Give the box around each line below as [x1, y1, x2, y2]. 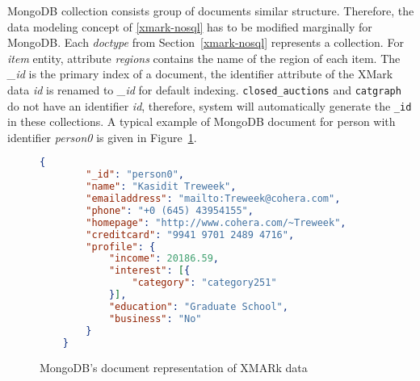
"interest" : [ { [108, 265, 191, 277]
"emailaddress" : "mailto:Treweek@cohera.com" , [86, 193, 341, 205]
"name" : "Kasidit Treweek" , [86, 181, 237, 193]
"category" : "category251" [132, 277, 277, 289]
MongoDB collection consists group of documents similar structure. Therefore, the [7, 2, 414, 19]
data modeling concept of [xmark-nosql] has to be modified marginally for [7, 18, 372, 35]
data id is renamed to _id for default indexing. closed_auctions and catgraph [7, 81, 401, 98]
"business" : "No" [108, 312, 202, 324]
